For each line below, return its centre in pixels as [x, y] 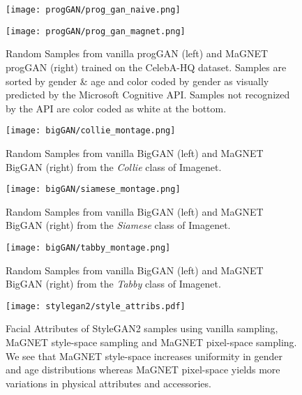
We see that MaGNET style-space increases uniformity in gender [144, 356]
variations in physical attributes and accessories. [108, 383]
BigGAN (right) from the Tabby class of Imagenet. [113, 284]
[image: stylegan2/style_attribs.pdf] [96, 306]
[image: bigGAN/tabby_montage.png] [88, 247]
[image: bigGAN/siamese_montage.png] [93, 189]
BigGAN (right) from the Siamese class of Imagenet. [118, 225]
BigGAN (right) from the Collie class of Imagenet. [114, 166]
